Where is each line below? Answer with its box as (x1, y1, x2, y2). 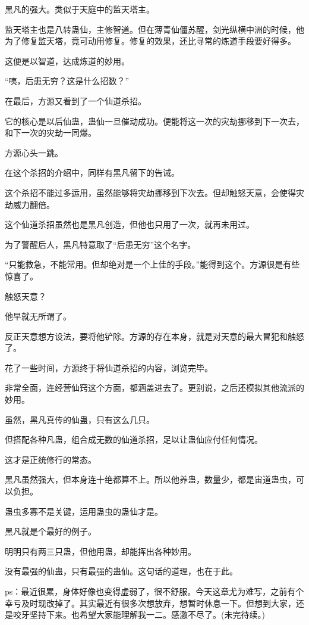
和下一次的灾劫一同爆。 (5, 126, 96, 139)
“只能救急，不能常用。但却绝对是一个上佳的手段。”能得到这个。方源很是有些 (5, 258, 300, 270)
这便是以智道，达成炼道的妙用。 (5, 54, 130, 67)
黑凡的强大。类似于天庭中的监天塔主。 (5, 3, 154, 15)
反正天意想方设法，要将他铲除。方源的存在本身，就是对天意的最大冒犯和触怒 (5, 329, 304, 342)
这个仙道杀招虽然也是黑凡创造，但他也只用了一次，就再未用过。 (5, 218, 254, 231)
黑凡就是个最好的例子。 (5, 525, 96, 537)
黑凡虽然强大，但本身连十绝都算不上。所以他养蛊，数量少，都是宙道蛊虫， (5, 473, 296, 486)
